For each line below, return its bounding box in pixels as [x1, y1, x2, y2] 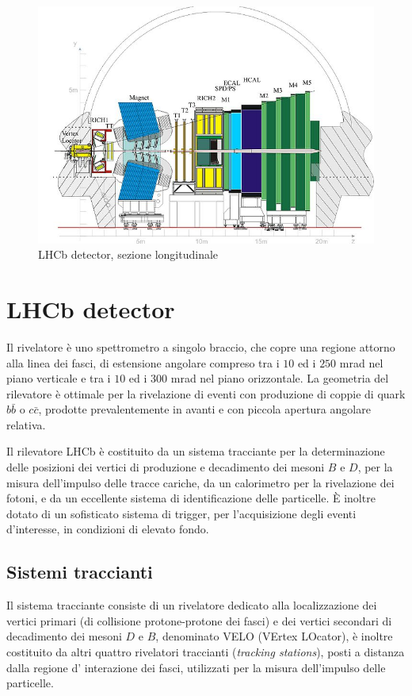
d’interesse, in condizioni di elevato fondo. [6, 521, 209, 537]
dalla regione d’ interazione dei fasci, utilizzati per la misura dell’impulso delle [6, 659, 386, 675]
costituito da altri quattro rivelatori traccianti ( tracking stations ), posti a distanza [6, 644, 405, 660]
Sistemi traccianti [6, 559, 153, 584]
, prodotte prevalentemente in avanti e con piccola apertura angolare [38, 401, 371, 417]
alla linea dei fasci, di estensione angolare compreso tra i [6, 354, 280, 371]
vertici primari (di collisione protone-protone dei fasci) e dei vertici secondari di [6, 612, 392, 629]
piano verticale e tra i [6, 370, 111, 386]
